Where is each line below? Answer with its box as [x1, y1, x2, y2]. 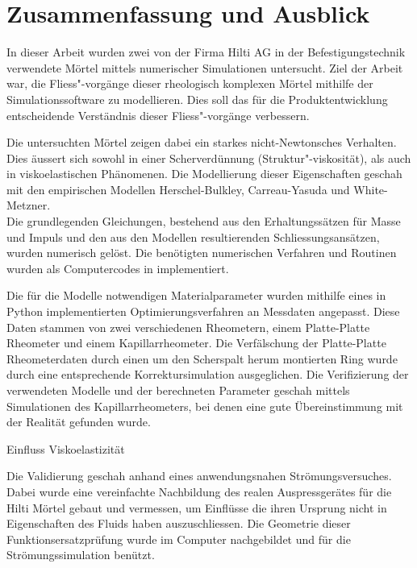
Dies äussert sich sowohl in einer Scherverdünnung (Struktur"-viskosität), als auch [6, 149, 411, 166]
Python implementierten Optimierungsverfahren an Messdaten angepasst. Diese [6, 303, 400, 320]
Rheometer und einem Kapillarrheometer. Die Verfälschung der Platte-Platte [6, 334, 386, 351]
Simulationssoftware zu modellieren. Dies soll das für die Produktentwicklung [6, 90, 388, 107]
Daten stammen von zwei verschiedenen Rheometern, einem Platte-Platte [6, 318, 370, 335]
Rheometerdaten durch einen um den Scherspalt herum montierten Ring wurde [6, 350, 398, 367]
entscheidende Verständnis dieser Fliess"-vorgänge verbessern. [6, 106, 310, 123]
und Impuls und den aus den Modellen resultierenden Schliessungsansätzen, [6, 228, 380, 245]
